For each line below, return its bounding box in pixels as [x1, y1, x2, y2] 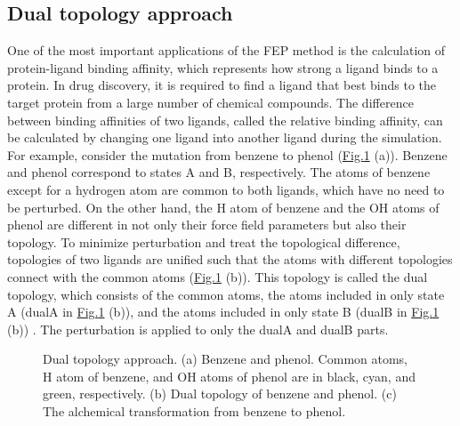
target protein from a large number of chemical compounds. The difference [7, 92, 414, 111]
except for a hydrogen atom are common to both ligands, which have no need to [7, 180, 445, 198]
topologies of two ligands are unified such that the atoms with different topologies [7, 250, 453, 269]
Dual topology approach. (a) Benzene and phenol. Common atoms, [43, 350, 408, 368]
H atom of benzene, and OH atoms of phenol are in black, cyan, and [43, 366, 416, 385]
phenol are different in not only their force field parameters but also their [7, 215, 407, 234]
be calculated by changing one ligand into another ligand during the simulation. [7, 128, 442, 147]
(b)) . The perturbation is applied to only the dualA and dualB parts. [7, 319, 389, 338]
